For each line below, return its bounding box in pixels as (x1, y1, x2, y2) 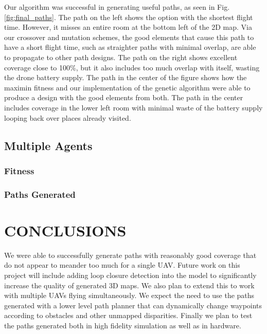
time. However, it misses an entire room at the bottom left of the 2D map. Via (4, 22, 252, 32)
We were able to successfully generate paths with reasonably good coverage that (4, 249, 257, 260)
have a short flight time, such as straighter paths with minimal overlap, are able (4, 42, 256, 52)
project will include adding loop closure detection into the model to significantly (4, 269, 257, 280)
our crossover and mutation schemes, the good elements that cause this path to (4, 31, 254, 42)
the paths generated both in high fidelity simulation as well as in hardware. (4, 320, 241, 330)
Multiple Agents (4, 137, 93, 153)
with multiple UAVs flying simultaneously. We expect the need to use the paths (4, 290, 255, 301)
